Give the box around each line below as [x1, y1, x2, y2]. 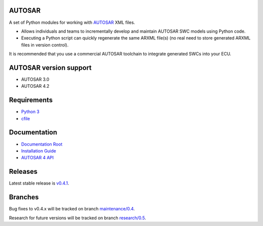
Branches [9, 193, 39, 202]
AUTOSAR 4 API [21, 155, 54, 161]
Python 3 [21, 109, 40, 114]
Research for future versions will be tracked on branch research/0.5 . [9, 215, 146, 221]
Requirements [9, 96, 53, 104]
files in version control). [21, 42, 69, 48]
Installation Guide [21, 148, 56, 153]
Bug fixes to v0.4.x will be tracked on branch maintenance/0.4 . [9, 206, 135, 212]
